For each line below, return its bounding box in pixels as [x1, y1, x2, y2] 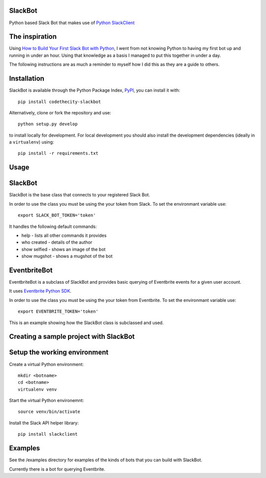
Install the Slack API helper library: [9, 420, 79, 426]
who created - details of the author [21, 239, 93, 245]
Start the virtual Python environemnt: [9, 398, 84, 404]
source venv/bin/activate [18, 409, 81, 414]
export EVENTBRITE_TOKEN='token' [18, 309, 99, 314]
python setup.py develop [18, 121, 78, 127]
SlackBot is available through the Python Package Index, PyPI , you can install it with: [9, 87, 180, 93]
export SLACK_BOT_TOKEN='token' [18, 213, 96, 218]
